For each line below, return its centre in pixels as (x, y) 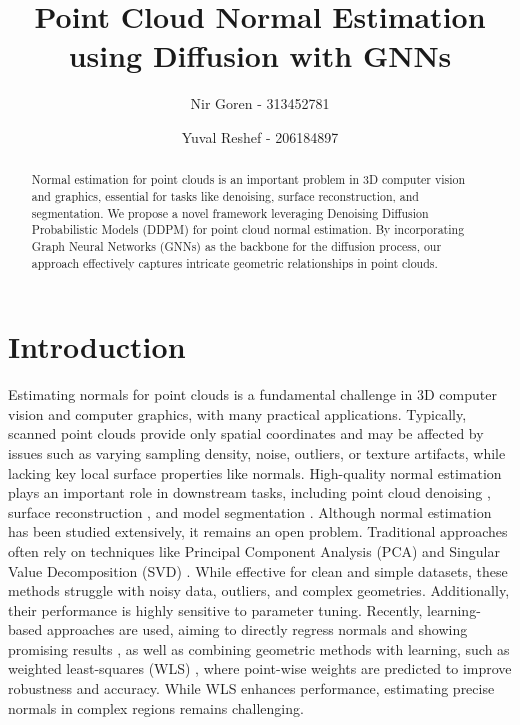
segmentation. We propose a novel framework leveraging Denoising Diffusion (230, 212)
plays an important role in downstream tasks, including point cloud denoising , (249, 492)
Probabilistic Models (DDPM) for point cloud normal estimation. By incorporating (248, 229)
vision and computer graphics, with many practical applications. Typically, (237, 413)
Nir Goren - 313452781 (260, 103)
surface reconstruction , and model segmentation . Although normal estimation (250, 511)
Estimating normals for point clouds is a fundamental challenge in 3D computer (252, 394)
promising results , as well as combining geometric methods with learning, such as (259, 648)
